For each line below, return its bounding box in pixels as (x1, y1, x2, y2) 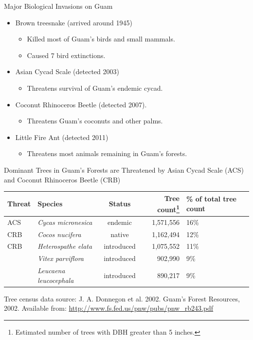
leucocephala (37, 275, 74, 285)
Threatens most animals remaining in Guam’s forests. (27, 148, 187, 159)
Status (108, 199, 131, 209)
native (110, 229, 129, 239)
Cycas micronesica (37, 217, 92, 227)
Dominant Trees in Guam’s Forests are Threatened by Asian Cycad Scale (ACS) (4, 164, 244, 175)
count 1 (157, 203, 180, 214)
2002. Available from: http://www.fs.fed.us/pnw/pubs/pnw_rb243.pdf (4, 303, 214, 313)
